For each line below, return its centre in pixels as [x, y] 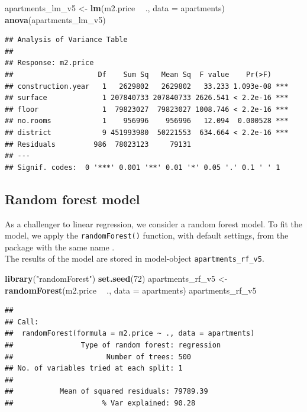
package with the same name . [60, 247]
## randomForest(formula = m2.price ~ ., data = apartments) [130, 334]
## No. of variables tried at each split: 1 [94, 368]
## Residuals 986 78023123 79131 [98, 144]
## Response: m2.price [49, 63]
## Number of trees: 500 [98, 357]
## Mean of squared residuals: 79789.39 [106, 392]
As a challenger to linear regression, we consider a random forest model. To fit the [154, 223]
